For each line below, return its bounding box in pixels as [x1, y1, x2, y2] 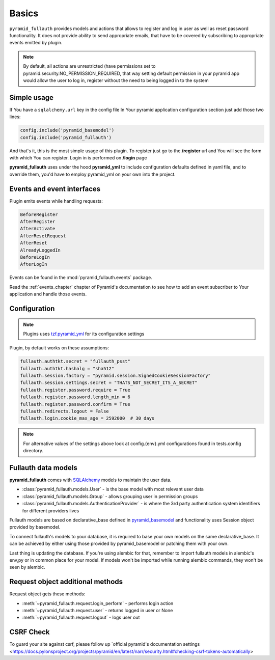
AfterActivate [20, 226, 56, 232]
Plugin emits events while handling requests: [9, 198, 103, 204]
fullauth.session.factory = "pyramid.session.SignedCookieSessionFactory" [20, 373, 211, 379]
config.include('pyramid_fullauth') [20, 134, 112, 140]
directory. [23, 448, 43, 454]
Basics [9, 8, 39, 19]
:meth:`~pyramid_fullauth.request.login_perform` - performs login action [22, 600, 174, 606]
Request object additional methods [9, 577, 123, 586]
